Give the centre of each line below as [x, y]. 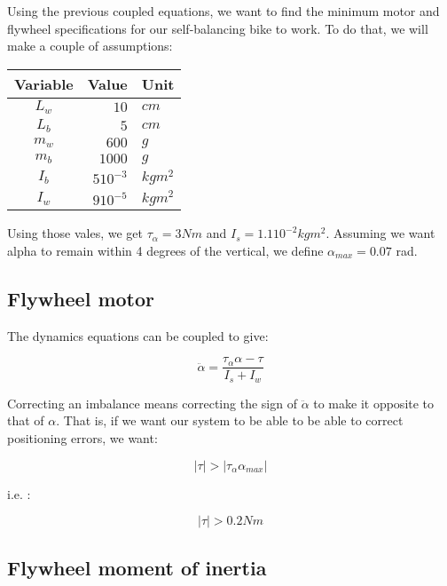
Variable [44, 83]
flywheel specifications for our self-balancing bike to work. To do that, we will [218, 28]
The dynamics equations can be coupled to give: [138, 335]
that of [26, 420]
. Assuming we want [380, 233]
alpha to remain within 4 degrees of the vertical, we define [165, 250]
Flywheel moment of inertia [137, 567]
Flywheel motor [81, 298]
